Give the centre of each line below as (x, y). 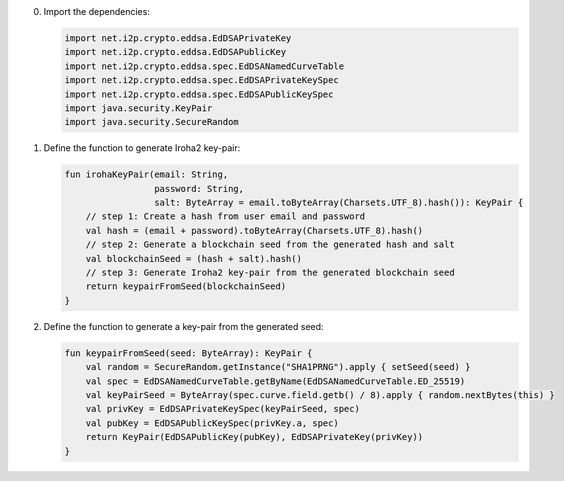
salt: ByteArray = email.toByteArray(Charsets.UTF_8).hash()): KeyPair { (338, 203)
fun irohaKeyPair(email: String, (146, 174)
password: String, (199, 188)
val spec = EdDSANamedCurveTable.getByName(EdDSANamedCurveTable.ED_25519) (275, 381)
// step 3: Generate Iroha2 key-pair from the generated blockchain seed (270, 273)
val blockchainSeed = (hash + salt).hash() (193, 258)
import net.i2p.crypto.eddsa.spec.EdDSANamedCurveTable (204, 66)
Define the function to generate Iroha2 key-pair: (142, 148)
